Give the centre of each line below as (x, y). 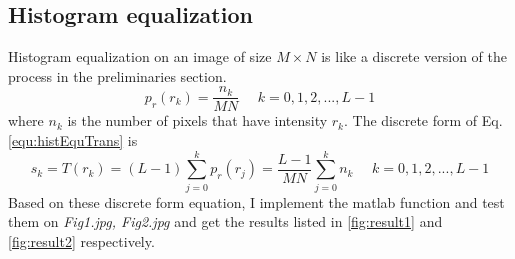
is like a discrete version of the (414, 56)
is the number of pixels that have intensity (197, 120)
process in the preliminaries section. (117, 75)
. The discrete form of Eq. (423, 120)
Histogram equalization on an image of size (140, 56)
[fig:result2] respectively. (81, 240)
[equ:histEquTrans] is (73, 140)
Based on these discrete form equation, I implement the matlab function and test (256, 201)
